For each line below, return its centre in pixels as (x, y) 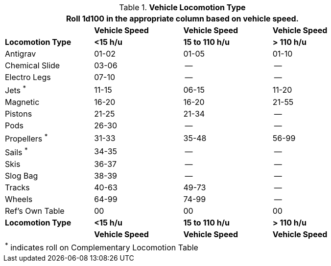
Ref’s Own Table (35, 211)
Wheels (19, 199)
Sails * (16, 151)
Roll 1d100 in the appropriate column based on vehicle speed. (182, 19)
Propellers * (26, 138)
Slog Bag (22, 175)
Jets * (16, 90)
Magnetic (22, 102)
